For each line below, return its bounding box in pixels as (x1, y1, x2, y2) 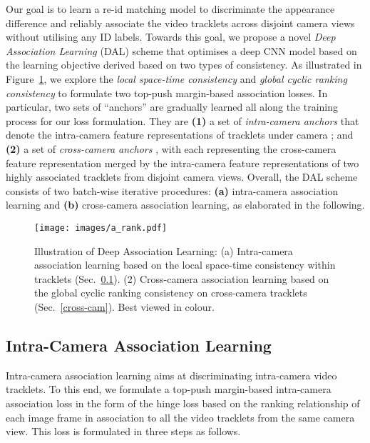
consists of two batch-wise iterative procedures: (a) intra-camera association (6, 183, 339, 198)
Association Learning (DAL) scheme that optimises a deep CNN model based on (6, 43, 357, 58)
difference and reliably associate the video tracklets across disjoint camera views (6, 15, 355, 30)
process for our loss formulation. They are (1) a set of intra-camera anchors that (6, 113, 359, 128)
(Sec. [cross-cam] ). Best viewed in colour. (34, 299, 215, 314)
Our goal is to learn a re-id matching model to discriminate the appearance (6, 1, 335, 16)
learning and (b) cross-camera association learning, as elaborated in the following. (6, 197, 365, 212)
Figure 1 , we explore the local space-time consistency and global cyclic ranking (6, 71, 347, 86)
